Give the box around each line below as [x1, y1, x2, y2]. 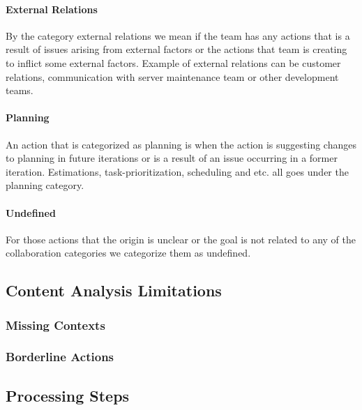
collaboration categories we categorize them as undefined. [6, 245, 251, 260]
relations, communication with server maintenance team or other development [6, 69, 339, 84]
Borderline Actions [6, 348, 114, 365]
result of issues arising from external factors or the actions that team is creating [6, 42, 347, 56]
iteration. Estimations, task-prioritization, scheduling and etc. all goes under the [6, 164, 349, 179]
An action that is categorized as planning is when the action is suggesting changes [6, 137, 356, 151]
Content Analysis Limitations [6, 280, 222, 301]
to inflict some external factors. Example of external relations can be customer [6, 55, 341, 70]
